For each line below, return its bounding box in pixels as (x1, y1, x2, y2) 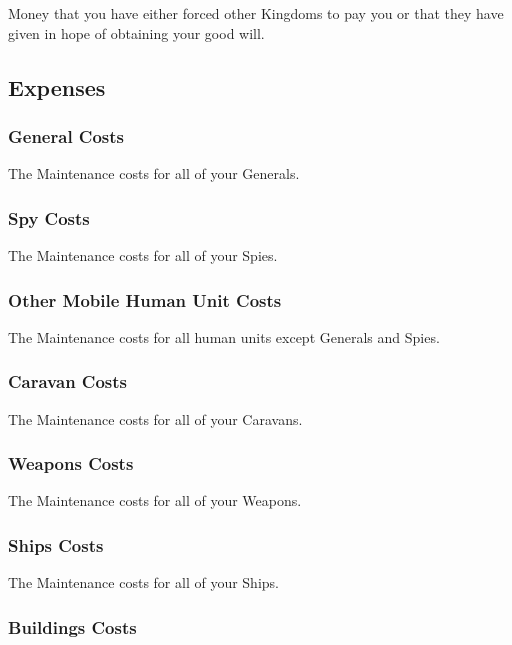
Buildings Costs (8, 614, 137, 639)
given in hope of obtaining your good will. (8, 22, 265, 43)
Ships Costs (8, 532, 104, 557)
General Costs (8, 123, 125, 148)
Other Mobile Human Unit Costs (8, 287, 282, 312)
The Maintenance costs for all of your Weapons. (8, 490, 302, 511)
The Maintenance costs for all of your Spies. (8, 245, 278, 265)
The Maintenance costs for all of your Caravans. (8, 408, 303, 429)
